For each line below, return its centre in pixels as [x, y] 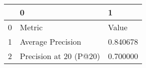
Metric [31, 27]
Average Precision [51, 41]
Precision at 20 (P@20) [60, 56]
